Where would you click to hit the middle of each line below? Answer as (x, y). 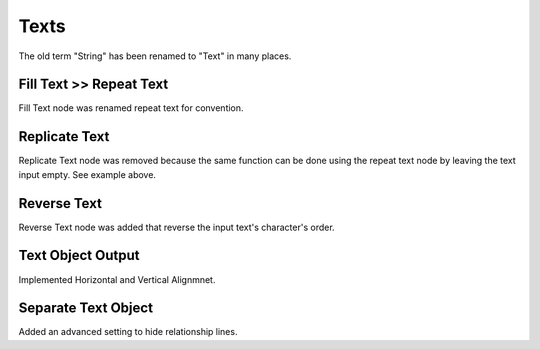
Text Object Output (79, 255)
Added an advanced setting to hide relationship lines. (128, 332)
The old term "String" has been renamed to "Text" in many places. (155, 56)
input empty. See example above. (87, 174)
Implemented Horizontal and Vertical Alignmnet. (117, 279)
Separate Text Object (86, 308)
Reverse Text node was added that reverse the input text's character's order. (176, 227)
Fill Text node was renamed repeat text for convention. (131, 108)
